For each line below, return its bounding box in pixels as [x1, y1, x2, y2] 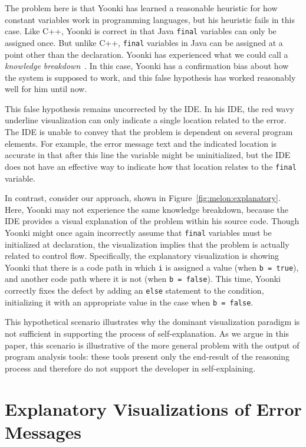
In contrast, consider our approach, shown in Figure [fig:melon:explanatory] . [5, 192, 281, 204]
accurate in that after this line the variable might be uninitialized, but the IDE [5, 149, 291, 161]
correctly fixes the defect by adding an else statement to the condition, [5, 284, 264, 297]
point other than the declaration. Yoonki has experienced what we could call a [5, 48, 288, 60]
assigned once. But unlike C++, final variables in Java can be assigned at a [5, 36, 283, 48]
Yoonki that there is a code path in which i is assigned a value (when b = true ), [5, 261, 299, 273]
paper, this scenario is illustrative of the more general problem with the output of [5, 338, 300, 351]
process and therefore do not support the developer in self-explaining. [5, 361, 256, 374]
